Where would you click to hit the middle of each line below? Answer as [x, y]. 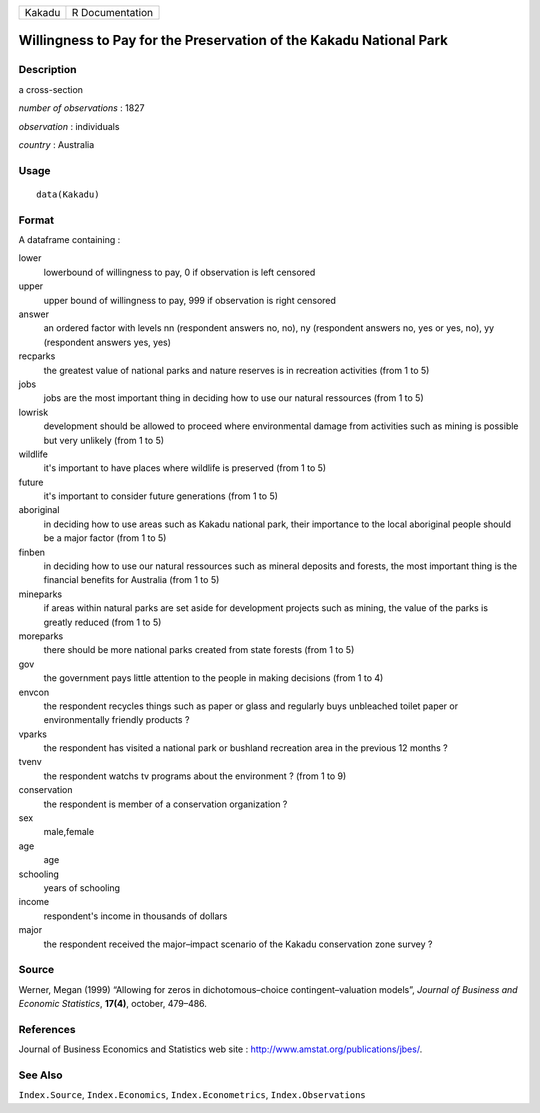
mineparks [40, 594]
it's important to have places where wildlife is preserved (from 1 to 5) [185, 468]
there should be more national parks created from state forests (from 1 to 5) [199, 650]
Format [36, 220]
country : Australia [56, 144]
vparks [33, 734]
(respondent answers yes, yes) [107, 342]
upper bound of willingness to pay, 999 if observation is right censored [190, 300]
